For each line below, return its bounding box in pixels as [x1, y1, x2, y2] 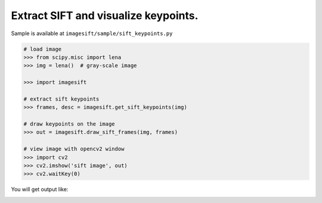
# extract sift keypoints [23, 95, 100, 102]
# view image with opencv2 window [23, 146, 125, 152]
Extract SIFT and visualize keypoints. [11, 9, 199, 22]
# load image [23, 45, 62, 52]
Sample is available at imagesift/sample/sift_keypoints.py [11, 30, 173, 37]
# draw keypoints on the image [23, 121, 116, 127]
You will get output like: [11, 186, 69, 193]
